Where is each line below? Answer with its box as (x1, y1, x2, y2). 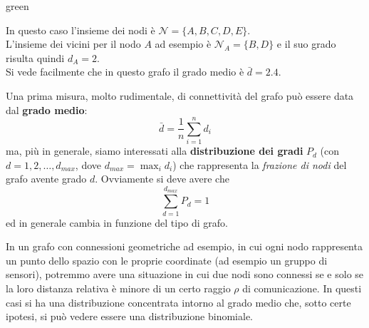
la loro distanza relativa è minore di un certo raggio (6, 280, 231, 295)
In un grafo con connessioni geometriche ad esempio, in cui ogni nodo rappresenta (6, 239, 363, 254)
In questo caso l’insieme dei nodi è (6, 22, 155, 37)
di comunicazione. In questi (242, 280, 362, 295)
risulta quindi (6, 50, 65, 65)
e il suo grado (276, 36, 336, 51)
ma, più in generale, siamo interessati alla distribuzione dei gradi (6, 143, 303, 158)
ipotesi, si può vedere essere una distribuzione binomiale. (6, 309, 254, 324)
